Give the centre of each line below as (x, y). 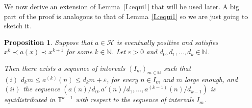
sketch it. (18, 26)
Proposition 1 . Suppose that (48, 42)
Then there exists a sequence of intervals (65, 68)
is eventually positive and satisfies (167, 42)
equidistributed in (30, 99)
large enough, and (211, 79)
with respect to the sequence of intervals (135, 99)
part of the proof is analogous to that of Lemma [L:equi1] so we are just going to (126, 16)
